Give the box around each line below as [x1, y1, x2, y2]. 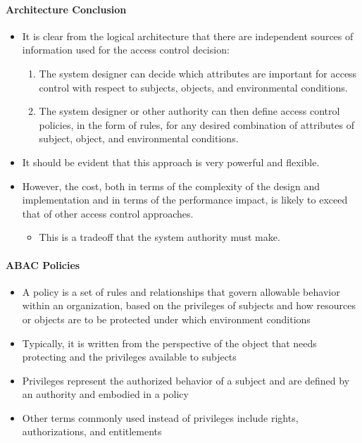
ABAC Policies [6, 257, 80, 272]
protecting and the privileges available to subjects [22, 349, 237, 364]
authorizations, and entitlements [22, 424, 162, 439]
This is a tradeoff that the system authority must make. [39, 230, 280, 244]
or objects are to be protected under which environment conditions [22, 311, 311, 326]
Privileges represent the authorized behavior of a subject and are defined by [22, 373, 350, 387]
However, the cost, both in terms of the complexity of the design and [22, 178, 320, 193]
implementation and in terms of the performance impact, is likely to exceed [22, 192, 348, 207]
